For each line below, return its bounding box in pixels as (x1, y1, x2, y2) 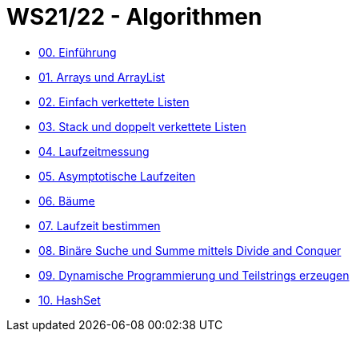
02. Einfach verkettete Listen (38, 94, 190, 109)
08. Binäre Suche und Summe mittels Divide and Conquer (38, 243, 342, 257)
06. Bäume (38, 193, 95, 208)
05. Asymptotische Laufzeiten (38, 169, 196, 183)
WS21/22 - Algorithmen (6, 3, 262, 30)
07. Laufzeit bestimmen (38, 218, 161, 233)
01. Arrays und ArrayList (38, 70, 166, 84)
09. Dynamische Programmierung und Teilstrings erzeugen (38, 268, 350, 282)
